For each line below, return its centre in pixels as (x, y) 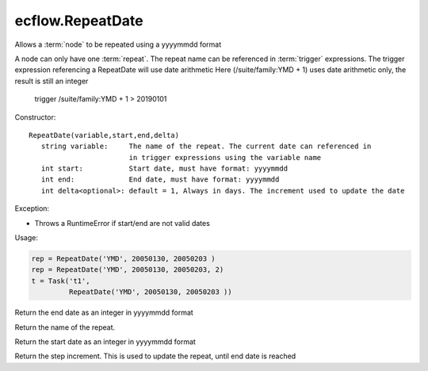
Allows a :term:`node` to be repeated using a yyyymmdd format (118, 44)
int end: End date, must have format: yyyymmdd (160, 180)
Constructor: (35, 117)
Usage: (27, 238)
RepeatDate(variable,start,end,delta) (104, 135)
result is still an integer (52, 81)
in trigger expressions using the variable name (225, 157)
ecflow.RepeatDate (79, 21)
